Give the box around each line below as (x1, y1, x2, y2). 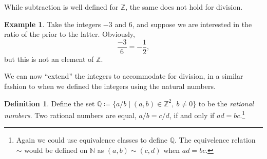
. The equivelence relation (175, 134, 256, 145)
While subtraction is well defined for (4, 2, 119, 12)
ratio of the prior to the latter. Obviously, (4, 29, 135, 39)
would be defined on (24, 145, 88, 155)
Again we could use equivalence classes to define (16, 134, 168, 145)
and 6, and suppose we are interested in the (115, 18, 252, 29)
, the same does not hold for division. (125, 2, 243, 12)
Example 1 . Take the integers (4, 18, 101, 29)
